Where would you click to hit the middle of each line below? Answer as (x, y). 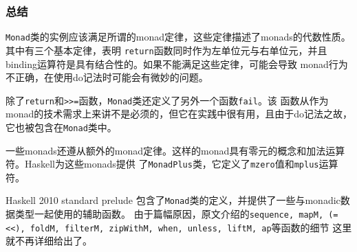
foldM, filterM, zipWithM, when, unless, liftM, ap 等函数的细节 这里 (191, 227)
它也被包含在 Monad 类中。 (61, 127)
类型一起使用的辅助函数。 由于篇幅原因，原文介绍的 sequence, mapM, (169, 214)
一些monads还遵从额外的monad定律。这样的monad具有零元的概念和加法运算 (175, 150)
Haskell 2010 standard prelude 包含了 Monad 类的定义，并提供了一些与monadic (173, 200)
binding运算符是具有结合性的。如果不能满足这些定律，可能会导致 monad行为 (177, 64)
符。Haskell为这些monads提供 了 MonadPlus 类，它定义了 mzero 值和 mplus (162, 164)
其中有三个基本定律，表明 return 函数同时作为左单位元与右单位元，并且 (166, 50)
